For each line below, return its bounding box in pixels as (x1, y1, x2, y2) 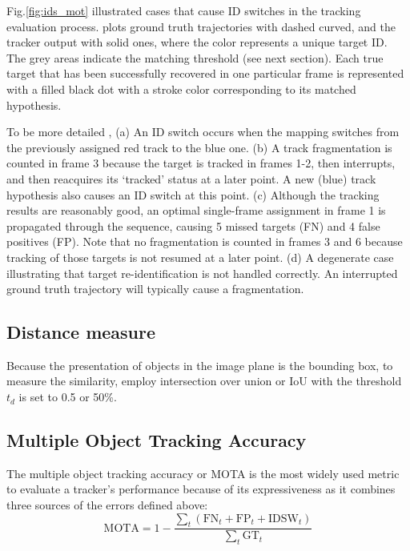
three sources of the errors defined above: (6, 497, 208, 513)
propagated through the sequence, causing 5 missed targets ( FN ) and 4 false (6, 217, 380, 234)
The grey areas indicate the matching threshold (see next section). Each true (6, 49, 384, 66)
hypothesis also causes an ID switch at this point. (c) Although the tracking (6, 186, 380, 203)
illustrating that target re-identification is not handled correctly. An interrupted (6, 264, 398, 281)
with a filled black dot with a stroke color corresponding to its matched (6, 80, 356, 97)
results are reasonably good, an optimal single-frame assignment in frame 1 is (6, 202, 386, 219)
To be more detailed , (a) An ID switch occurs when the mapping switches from (6, 123, 400, 140)
